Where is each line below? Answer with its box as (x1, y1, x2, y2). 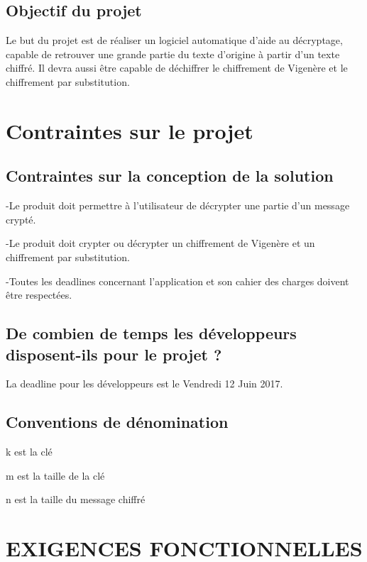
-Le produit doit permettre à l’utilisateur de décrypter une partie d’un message (6, 198, 350, 213)
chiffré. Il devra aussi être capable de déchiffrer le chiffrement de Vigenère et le (6, 60, 348, 75)
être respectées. (6, 287, 72, 302)
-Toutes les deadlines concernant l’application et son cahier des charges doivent (6, 273, 349, 288)
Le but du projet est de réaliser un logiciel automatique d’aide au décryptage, (6, 33, 343, 48)
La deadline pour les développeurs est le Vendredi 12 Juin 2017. (6, 376, 283, 391)
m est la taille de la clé (6, 468, 105, 483)
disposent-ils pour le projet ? (6, 343, 222, 365)
